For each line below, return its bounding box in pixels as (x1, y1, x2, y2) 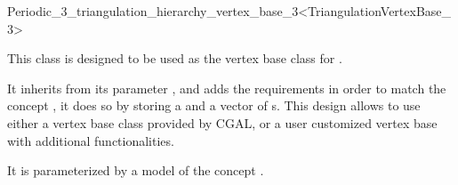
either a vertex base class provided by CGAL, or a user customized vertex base (7, 113, 438, 132)
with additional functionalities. (7, 131, 174, 149)
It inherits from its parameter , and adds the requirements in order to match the (7, 78, 446, 97)
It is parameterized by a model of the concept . (7, 161, 264, 180)
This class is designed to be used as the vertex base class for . (7, 49, 342, 68)
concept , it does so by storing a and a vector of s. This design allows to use (7, 96, 421, 115)
